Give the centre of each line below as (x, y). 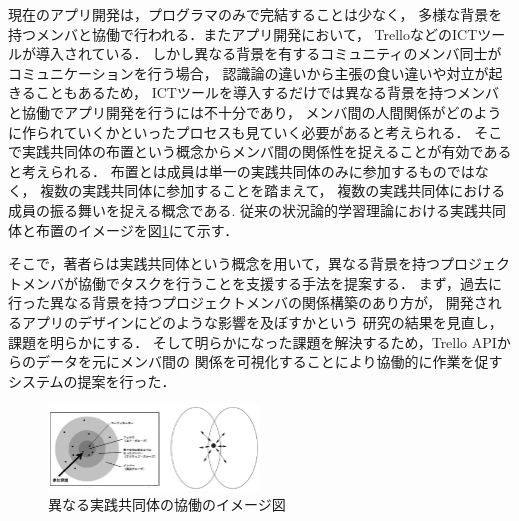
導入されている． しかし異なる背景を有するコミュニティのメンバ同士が (268, 53)
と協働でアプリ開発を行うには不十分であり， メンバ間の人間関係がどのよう (255, 111)
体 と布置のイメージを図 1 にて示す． (123, 229)
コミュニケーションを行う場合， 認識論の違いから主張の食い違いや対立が (248, 72)
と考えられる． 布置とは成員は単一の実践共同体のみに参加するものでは (241, 170)
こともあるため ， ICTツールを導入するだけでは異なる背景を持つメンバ (267, 92)
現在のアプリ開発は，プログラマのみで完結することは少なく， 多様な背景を (255, 14)
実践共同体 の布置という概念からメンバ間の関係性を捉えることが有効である (266, 151)
